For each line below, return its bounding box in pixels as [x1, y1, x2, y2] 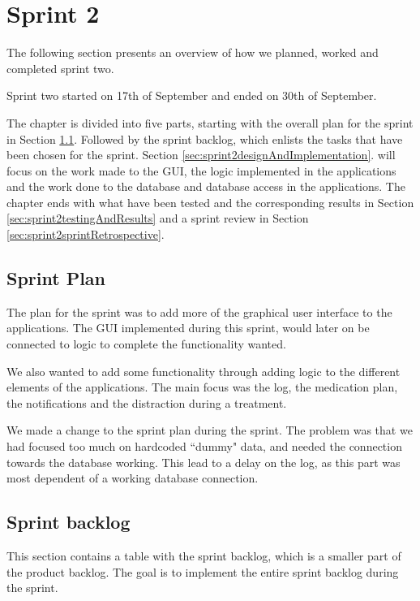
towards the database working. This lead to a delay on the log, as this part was [6, 453, 401, 470]
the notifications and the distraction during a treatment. [6, 394, 287, 411]
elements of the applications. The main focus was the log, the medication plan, [6, 378, 398, 396]
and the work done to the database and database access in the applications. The [6, 178, 405, 195]
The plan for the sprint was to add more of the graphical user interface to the [6, 303, 392, 320]
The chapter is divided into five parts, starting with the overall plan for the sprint [6, 114, 414, 131]
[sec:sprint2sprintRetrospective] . [6, 226, 165, 243]
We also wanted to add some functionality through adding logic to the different [6, 362, 401, 379]
